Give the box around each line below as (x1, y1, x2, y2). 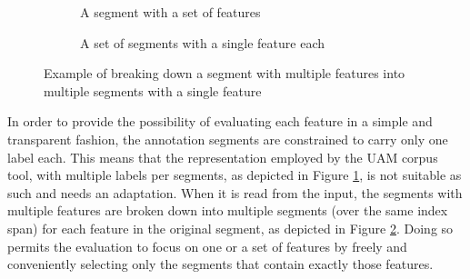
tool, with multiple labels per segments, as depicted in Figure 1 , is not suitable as (7, 165, 462, 184)
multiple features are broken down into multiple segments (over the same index (7, 201, 448, 220)
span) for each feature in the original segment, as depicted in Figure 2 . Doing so (7, 218, 454, 237)
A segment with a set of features (80, 3, 261, 21)
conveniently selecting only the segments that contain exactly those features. (7, 254, 434, 274)
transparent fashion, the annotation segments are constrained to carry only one (7, 129, 448, 148)
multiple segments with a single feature (44, 81, 262, 100)
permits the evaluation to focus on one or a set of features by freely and (7, 236, 407, 255)
